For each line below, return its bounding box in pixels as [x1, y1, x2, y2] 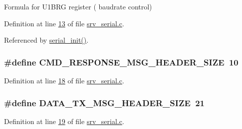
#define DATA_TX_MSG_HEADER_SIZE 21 [4, 96, 205, 109]
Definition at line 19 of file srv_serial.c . [4, 116, 124, 126]
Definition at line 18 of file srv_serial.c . [4, 75, 124, 85]
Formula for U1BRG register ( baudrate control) [4, 1, 152, 11]
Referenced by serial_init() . [4, 35, 89, 45]
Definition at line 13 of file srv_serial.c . [4, 18, 124, 28]
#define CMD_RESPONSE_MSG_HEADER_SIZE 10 [4, 56, 239, 68]
